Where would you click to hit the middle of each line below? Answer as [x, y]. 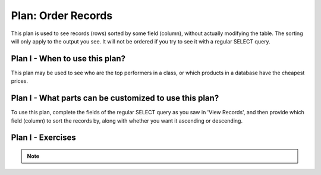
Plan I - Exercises [44, 138]
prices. [19, 81]
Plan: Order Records [62, 15]
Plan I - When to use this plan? [68, 59]
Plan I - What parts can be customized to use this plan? [115, 98]
